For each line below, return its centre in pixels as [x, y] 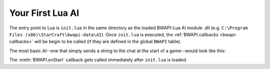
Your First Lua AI [44, 13]
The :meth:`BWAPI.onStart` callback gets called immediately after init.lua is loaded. [98, 60]
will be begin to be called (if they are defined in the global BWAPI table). [108, 42]
